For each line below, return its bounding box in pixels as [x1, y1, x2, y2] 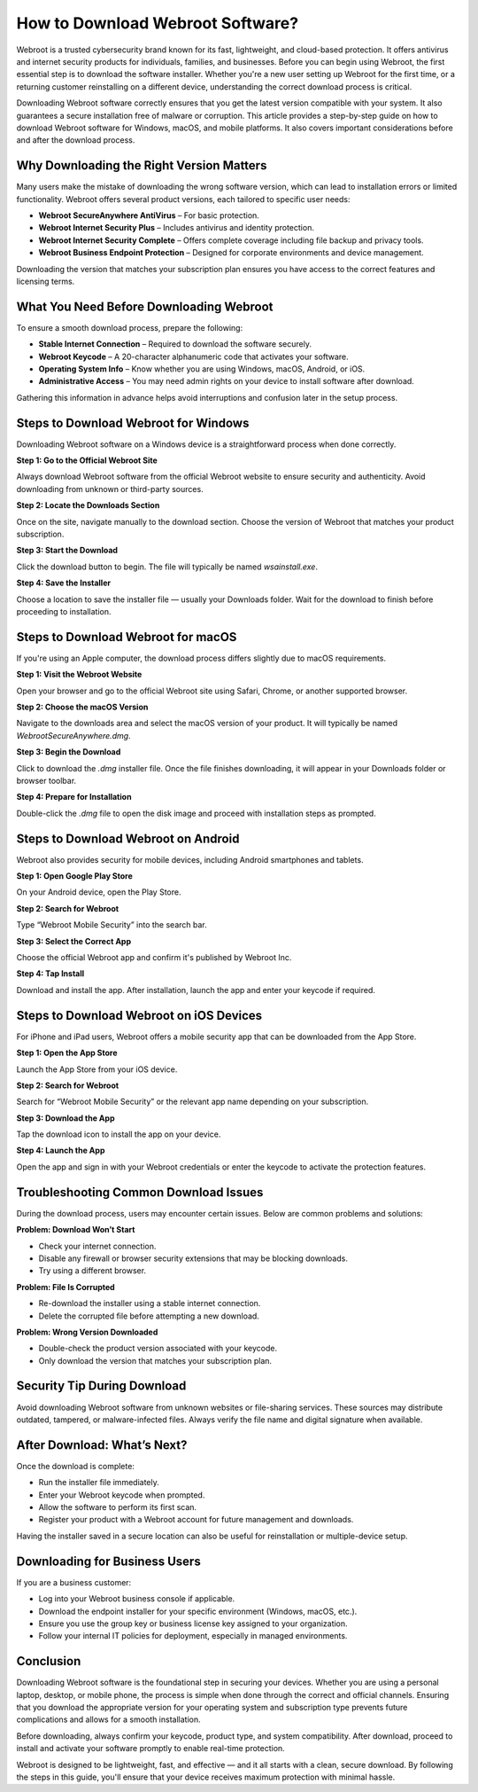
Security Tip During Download [16, 1379, 187, 1394]
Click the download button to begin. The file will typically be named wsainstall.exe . [16, 561, 319, 572]
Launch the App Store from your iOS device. [16, 1064, 178, 1075]
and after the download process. [16, 135, 135, 145]
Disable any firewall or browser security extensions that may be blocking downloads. [38, 1253, 349, 1264]
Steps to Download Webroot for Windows [16, 415, 250, 430]
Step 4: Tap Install [16, 968, 85, 979]
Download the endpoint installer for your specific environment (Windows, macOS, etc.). [38, 1606, 358, 1616]
